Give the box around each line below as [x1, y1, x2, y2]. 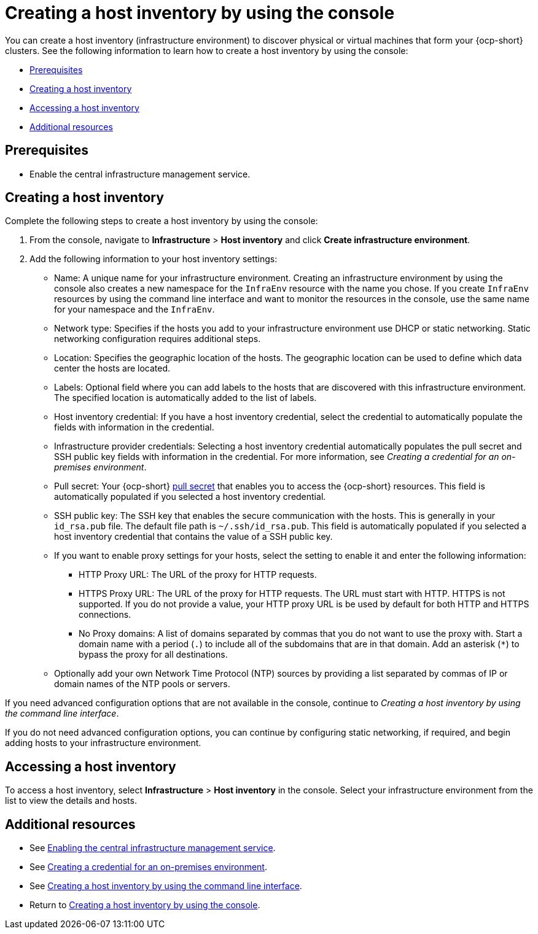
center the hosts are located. [54, 363, 171, 374]
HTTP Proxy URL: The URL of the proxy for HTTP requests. [79, 569, 317, 580]
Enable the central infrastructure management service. [29, 168, 251, 179]
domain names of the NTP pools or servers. [54, 679, 230, 690]
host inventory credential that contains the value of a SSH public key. [54, 531, 333, 542]
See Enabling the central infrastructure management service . [29, 843, 276, 854]
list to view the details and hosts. [5, 795, 137, 806]
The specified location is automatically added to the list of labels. [54, 392, 317, 403]
